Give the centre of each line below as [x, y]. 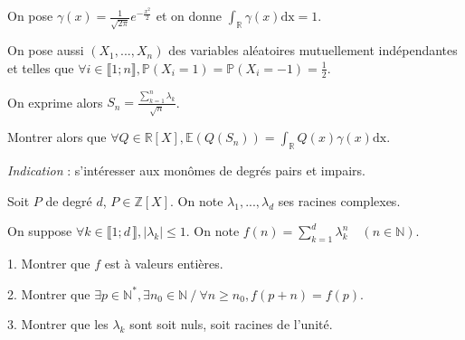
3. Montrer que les [58, 324]
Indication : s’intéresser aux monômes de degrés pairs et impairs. [186, 170]
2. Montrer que [49, 293]
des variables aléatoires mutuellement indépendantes [313, 50]
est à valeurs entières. [164, 264]
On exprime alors [55, 102]
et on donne [189, 16]
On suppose [40, 231]
